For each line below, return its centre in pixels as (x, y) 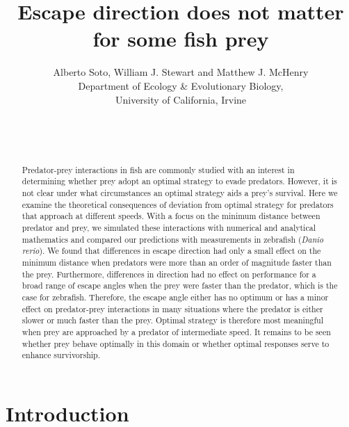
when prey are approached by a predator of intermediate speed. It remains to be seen (176, 331)
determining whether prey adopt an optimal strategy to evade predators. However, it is (179, 181)
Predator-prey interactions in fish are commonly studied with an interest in (158, 169)
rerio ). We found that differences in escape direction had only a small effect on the (171, 251)
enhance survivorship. (61, 355)
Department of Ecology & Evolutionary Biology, (181, 85)
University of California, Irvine (181, 99)
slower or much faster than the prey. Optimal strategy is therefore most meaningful (173, 320)
